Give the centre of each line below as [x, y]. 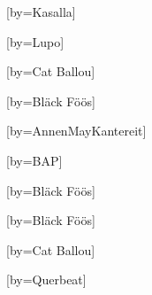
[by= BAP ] [34, 160]
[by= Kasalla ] [41, 12]
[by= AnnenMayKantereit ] [76, 131]
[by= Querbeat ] [46, 279]
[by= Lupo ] [35, 41]
